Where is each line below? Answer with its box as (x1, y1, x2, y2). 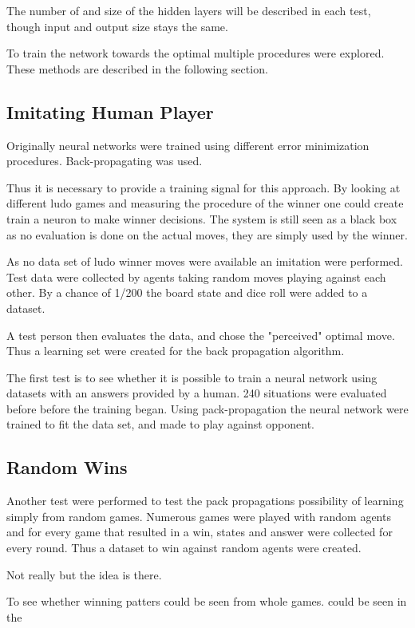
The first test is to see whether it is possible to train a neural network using (6, 369, 377, 385)
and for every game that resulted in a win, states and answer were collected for (6, 523, 393, 540)
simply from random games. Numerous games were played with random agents (6, 508, 391, 524)
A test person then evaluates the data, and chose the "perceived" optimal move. (6, 326, 395, 343)
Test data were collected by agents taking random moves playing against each (6, 268, 386, 285)
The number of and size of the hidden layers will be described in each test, (6, 2, 371, 18)
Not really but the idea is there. (6, 566, 162, 583)
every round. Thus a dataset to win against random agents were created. (6, 539, 362, 556)
